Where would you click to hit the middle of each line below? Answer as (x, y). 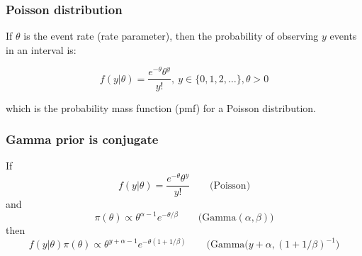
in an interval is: (41, 49)
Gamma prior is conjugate (82, 139)
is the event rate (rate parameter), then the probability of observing (171, 36)
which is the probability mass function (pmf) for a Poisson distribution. (161, 107)
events (343, 36)
